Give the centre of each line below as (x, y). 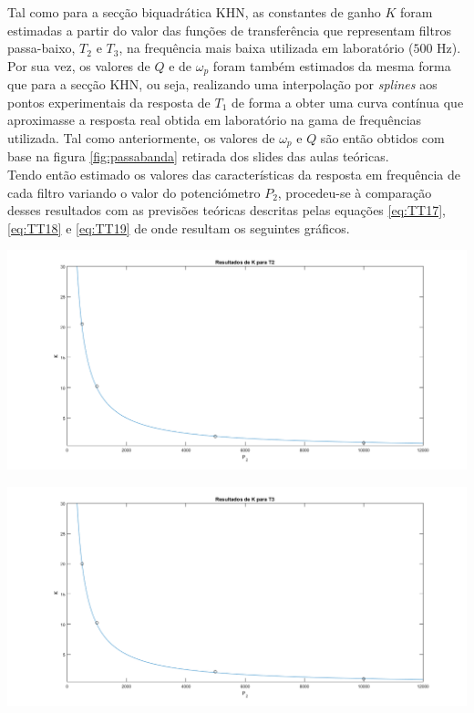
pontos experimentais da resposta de (109, 102)
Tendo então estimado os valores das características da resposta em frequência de (234, 175)
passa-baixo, (41, 48)
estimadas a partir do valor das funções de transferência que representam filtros (229, 30)
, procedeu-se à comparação (355, 192)
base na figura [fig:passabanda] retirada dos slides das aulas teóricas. (198, 156)
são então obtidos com (382, 138)
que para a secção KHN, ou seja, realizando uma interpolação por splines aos (222, 84)
